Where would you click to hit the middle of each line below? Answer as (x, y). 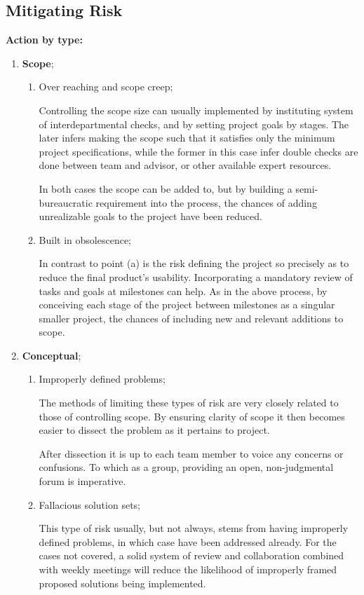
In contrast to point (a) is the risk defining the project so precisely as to (194, 263)
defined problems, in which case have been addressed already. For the (188, 541)
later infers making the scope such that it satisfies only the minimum (187, 138)
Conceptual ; (52, 355)
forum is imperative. (82, 481)
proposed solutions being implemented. (122, 583)
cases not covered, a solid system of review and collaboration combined (191, 555)
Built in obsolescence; (85, 239)
